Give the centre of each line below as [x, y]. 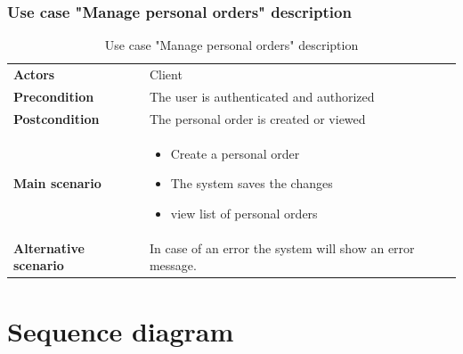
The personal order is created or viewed [257, 118]
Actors [34, 74]
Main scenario [57, 183]
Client [166, 74]
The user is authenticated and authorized [262, 96]
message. [173, 265]
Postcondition [57, 118]
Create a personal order [235, 153]
